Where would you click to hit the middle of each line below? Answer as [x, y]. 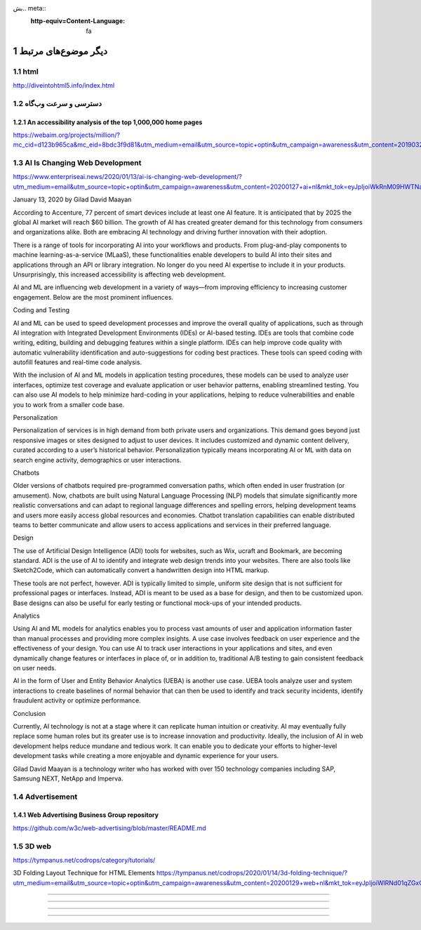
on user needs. [35, 668]
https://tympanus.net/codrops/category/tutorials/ [84, 860]
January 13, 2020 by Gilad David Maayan [72, 199]
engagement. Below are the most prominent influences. [93, 297]
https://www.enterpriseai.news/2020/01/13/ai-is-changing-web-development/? [127, 177]
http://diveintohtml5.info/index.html [64, 85]
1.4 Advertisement [45, 797]
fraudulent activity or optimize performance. [77, 700]
